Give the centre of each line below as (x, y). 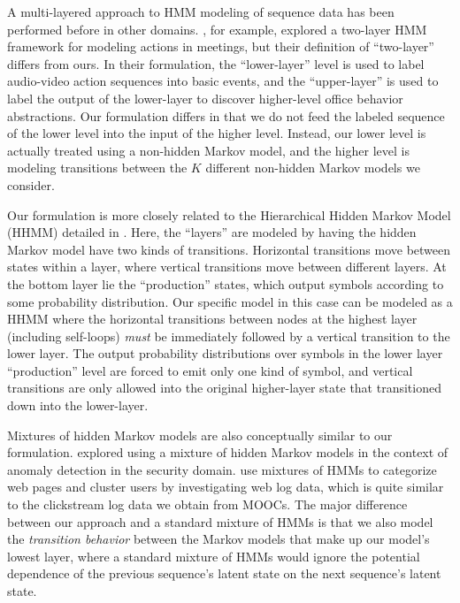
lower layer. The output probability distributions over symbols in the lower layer (225, 353)
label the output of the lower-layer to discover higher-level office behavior (205, 98)
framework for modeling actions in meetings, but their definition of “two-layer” (221, 46)
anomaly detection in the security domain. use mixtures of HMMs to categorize (222, 469)
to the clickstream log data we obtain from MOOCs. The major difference (207, 504)
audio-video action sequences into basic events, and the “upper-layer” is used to (223, 81)
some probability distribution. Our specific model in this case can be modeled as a (230, 301)
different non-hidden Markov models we (313, 168)
